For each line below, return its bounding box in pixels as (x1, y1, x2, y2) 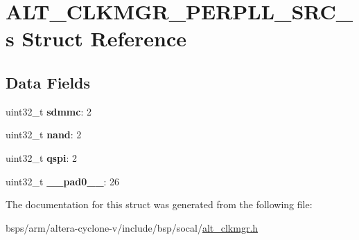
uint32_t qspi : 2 (6, 150, 77, 165)
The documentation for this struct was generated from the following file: (6, 197, 313, 212)
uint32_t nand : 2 (6, 127, 82, 142)
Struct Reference (21, 24, 187, 53)
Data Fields (6, 71, 91, 93)
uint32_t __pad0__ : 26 (6, 174, 120, 188)
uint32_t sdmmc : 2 (6, 104, 91, 118)
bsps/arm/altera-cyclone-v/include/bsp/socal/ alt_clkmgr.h (6, 220, 259, 234)
